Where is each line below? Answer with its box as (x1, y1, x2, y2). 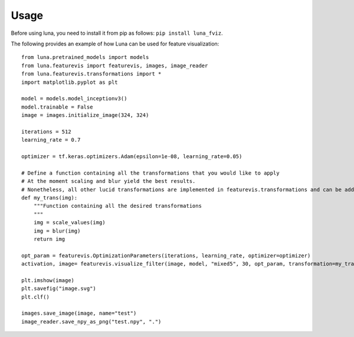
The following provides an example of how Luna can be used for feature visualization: (11, 40, 219, 47)
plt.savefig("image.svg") (21, 285, 97, 292)
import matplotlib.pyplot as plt (21, 78, 118, 86)
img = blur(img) (33, 227, 81, 234)
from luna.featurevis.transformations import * (21, 71, 162, 77)
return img (33, 235, 65, 242)
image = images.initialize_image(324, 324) (21, 112, 149, 119)
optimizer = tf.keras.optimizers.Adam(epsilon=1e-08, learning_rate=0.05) (21, 153, 242, 160)
